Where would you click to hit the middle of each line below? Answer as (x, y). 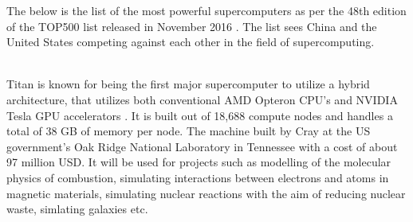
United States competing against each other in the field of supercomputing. (191, 42)
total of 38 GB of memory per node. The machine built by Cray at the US (189, 131)
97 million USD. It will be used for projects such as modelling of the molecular (199, 162)
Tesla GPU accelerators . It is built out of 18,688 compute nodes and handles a (200, 115)
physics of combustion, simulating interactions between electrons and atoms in (198, 177)
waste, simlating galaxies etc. (77, 209)
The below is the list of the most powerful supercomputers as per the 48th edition (206, 10)
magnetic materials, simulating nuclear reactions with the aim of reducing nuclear (206, 193)
